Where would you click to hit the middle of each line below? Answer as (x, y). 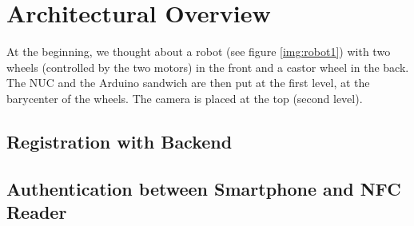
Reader (37, 212)
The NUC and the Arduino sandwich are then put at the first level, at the (188, 83)
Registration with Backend (119, 141)
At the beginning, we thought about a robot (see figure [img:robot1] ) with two (199, 52)
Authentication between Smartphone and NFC (204, 188)
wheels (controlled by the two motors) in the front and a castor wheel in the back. (208, 67)
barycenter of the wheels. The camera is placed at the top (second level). (185, 98)
